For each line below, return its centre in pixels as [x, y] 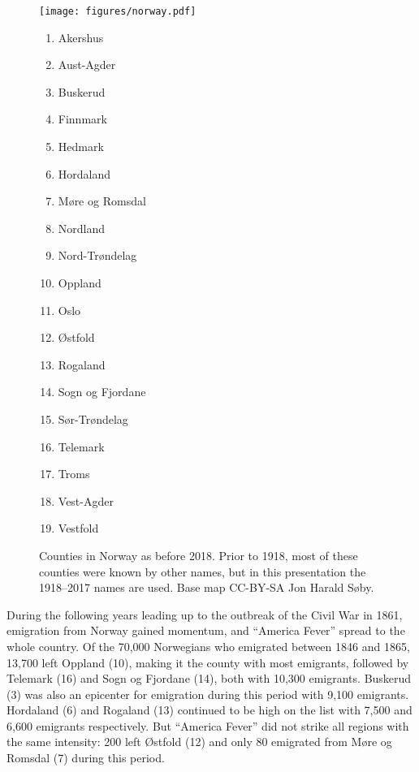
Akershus [81, 37]
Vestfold [78, 528]
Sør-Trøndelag [93, 418]
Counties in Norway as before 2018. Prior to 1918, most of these [199, 555]
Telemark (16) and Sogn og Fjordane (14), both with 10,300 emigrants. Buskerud [209, 678]
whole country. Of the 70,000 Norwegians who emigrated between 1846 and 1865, [208, 646]
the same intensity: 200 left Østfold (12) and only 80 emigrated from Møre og [199, 742]
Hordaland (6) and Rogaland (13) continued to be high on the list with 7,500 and [209, 710]
